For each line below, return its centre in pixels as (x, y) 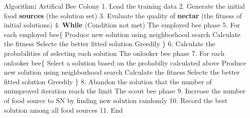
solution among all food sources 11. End (64, 110)
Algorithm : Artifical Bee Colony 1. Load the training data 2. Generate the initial (125, 6)
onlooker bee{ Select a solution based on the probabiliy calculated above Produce (125, 62)
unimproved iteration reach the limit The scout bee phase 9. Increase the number (125, 91)
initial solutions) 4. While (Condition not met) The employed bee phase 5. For (122, 25)
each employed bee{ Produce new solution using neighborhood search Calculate (122, 34)
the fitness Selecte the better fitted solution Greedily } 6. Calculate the (110, 44)
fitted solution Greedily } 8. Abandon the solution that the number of (108, 81)
